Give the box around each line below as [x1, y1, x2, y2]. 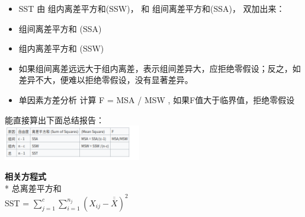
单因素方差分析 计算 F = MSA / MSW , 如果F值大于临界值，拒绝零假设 [18, 93, 295, 106]
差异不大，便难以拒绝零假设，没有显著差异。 [18, 74, 193, 86]
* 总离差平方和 [5, 181, 62, 194]
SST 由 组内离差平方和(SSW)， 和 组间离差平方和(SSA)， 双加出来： [18, 2, 285, 14]
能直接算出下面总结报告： [5, 113, 104, 126]
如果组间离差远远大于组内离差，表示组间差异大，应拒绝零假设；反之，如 [18, 62, 301, 74]
